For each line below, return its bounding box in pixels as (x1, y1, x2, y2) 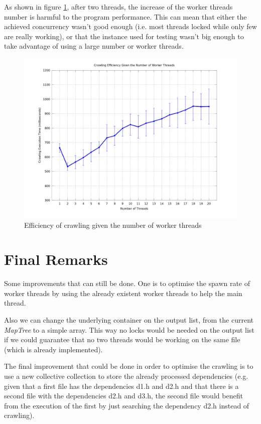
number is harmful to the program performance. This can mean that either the (4, 11, 247, 22)
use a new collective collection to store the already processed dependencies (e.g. (4, 371, 248, 381)
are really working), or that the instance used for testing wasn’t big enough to (4, 31, 244, 41)
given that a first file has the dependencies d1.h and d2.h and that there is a (4, 380, 239, 391)
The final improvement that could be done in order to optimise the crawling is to (4, 361, 253, 371)
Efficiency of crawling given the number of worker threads (24, 219, 202, 230)
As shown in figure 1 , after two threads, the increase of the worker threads (4, 2, 233, 12)
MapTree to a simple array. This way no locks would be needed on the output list (4, 324, 254, 335)
